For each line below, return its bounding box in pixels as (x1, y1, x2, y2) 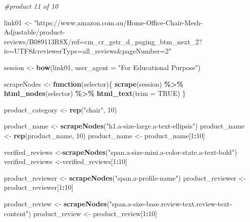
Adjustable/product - (4, 27, 65, 37)
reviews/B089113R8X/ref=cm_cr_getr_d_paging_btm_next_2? (4, 36, 202, 46)
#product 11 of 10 (4, 1, 58, 11)
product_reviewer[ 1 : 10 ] (4, 182, 74, 192)
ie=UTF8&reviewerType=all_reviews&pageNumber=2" (4, 46, 172, 56)
